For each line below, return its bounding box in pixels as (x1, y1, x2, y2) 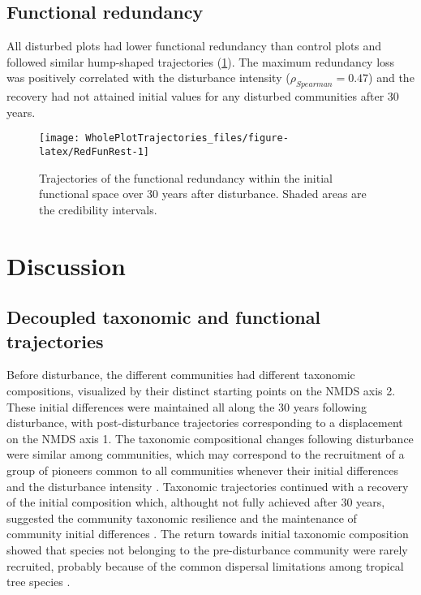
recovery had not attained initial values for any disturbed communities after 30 (6, 88, 399, 105)
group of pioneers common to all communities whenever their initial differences (6, 462, 399, 478)
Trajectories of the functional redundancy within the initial (39, 169, 333, 186)
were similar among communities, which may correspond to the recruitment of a (6, 446, 405, 463)
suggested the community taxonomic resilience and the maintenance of (6, 509, 357, 526)
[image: (39, 132, 80, 144)
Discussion (6, 248, 126, 282)
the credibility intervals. (39, 200, 157, 218)
